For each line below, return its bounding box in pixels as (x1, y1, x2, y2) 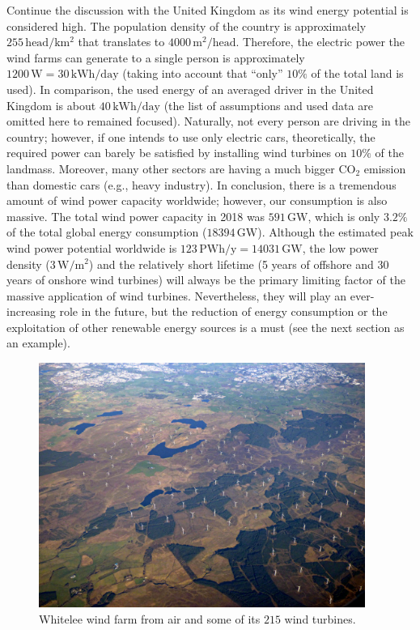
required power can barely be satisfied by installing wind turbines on (6, 144, 347, 161)
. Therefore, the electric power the (235, 33, 405, 50)
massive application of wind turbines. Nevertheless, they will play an (6, 287, 347, 304)
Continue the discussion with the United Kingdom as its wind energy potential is (6, 2, 409, 18)
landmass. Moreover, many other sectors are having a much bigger (6, 160, 335, 177)
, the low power (302, 239, 379, 256)
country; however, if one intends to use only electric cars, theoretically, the (6, 128, 375, 145)
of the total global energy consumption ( (6, 223, 207, 241)
